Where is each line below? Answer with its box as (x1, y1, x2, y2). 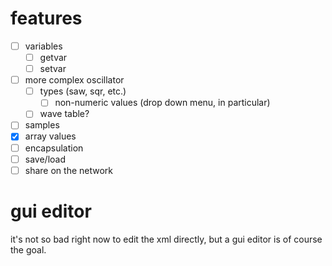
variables (24, 40, 63, 52)
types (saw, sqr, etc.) (39, 85, 127, 97)
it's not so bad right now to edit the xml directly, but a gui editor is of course (10, 233, 323, 245)
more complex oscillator (24, 74, 125, 86)
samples (24, 119, 60, 131)
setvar (39, 63, 67, 75)
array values (24, 130, 77, 142)
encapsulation (24, 142, 84, 154)
